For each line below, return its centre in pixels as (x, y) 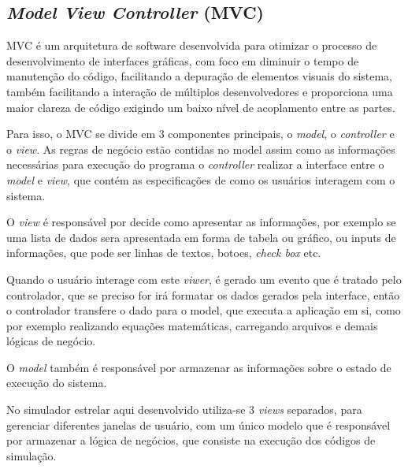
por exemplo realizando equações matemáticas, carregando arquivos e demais (192, 325)
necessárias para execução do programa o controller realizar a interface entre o (195, 164)
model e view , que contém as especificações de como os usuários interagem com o (201, 179)
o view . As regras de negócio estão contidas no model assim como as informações (201, 149)
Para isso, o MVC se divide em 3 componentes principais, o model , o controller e (200, 134)
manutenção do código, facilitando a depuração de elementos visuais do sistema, (200, 76)
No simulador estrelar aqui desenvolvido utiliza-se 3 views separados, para (184, 409)
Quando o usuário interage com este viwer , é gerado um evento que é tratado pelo (204, 279)
